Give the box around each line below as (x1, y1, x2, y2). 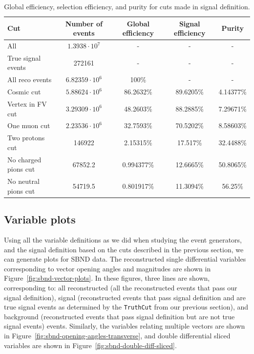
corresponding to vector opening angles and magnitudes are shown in (4, 263, 211, 273)
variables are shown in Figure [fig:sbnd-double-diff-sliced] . (4, 340, 177, 350)
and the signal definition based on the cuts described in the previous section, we (4, 244, 244, 254)
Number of (65, 18, 103, 28)
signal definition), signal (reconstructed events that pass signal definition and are (4, 292, 246, 302)
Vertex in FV (7, 99, 47, 109)
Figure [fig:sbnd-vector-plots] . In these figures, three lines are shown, (4, 273, 210, 283)
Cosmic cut (7, 87, 41, 97)
